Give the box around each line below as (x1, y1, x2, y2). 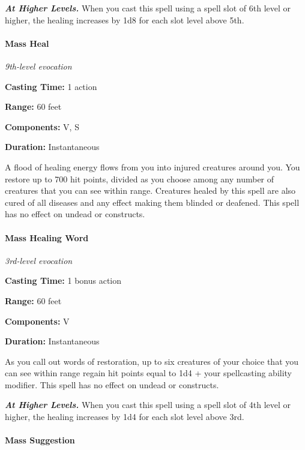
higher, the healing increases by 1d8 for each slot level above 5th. (5, 13, 244, 26)
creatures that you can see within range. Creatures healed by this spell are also (5, 184, 296, 197)
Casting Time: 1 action (5, 80, 97, 92)
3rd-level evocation (5, 254, 73, 266)
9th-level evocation (5, 59, 72, 72)
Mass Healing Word (5, 231, 89, 244)
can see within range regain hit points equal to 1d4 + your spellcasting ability (5, 367, 292, 379)
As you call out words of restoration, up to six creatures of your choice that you (5, 355, 299, 367)
